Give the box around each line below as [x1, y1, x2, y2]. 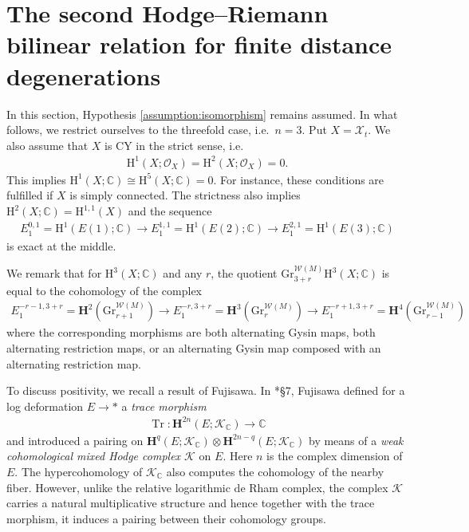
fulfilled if [6, 187, 53, 203]
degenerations [6, 59, 161, 92]
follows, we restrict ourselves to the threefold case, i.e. [6, 121, 270, 138]
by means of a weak [308, 432, 404, 448]
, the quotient [211, 265, 278, 282]
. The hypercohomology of [14, 463, 143, 479]
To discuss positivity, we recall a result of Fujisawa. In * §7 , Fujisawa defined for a [6, 382, 405, 399]
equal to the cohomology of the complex [6, 282, 202, 298]
